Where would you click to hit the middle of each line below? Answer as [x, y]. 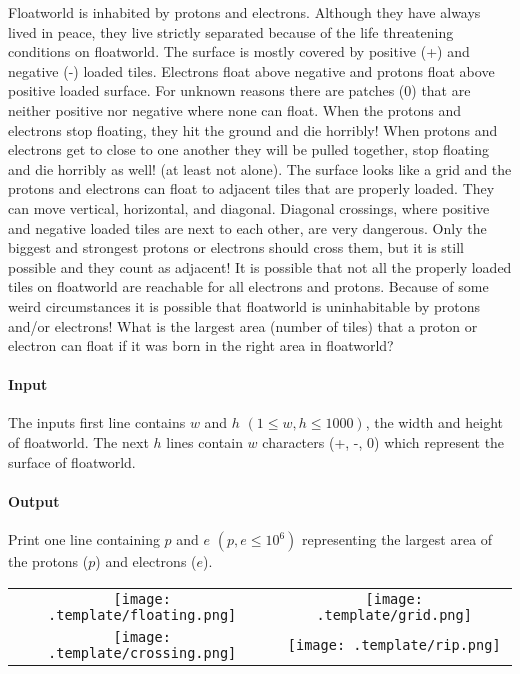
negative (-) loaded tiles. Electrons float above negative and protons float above [251, 70]
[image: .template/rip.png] [394, 644]
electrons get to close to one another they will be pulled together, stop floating [248, 149]
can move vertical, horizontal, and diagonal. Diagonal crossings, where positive [249, 207]
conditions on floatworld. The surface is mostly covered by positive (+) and [239, 51]
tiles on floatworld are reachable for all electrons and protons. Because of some [248, 286]
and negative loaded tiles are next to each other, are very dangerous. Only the [247, 227]
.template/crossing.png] [142, 652]
